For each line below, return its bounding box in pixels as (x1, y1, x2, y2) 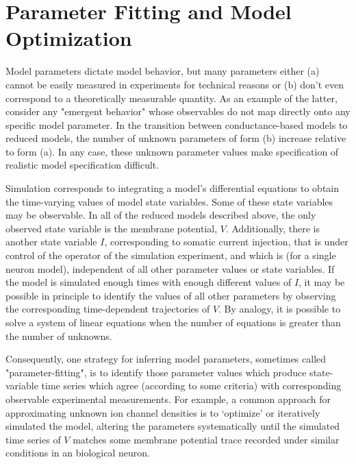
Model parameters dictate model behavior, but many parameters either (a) (5, 64, 320, 78)
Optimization (5, 24, 132, 52)
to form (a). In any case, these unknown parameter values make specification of (5, 144, 339, 158)
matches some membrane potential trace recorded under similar (73, 432, 340, 446)
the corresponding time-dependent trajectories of (5, 302, 210, 316)
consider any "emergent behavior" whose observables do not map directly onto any (5, 104, 351, 119)
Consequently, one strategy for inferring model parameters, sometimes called (5, 352, 327, 366)
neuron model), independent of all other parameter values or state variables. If (5, 261, 335, 276)
